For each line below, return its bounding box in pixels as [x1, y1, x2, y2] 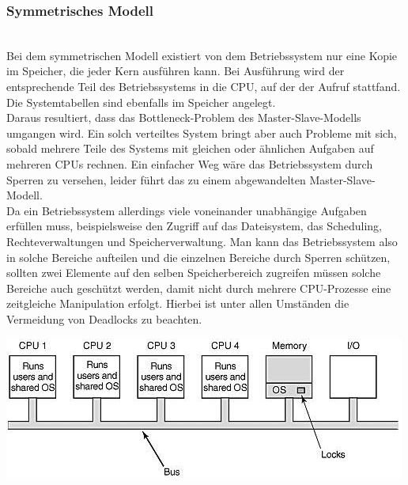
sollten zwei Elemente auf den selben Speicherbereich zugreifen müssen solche [6, 264, 381, 281]
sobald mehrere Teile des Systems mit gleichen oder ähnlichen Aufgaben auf [6, 140, 374, 157]
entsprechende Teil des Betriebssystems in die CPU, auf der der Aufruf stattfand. [6, 78, 401, 94]
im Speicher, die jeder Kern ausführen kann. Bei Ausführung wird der [6, 63, 345, 79]
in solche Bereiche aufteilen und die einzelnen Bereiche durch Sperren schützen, [6, 248, 391, 265]
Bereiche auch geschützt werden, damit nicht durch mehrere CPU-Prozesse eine [6, 279, 391, 296]
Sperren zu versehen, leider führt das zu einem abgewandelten [6, 171, 306, 188]
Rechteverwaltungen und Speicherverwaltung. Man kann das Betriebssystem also [6, 233, 398, 249]
